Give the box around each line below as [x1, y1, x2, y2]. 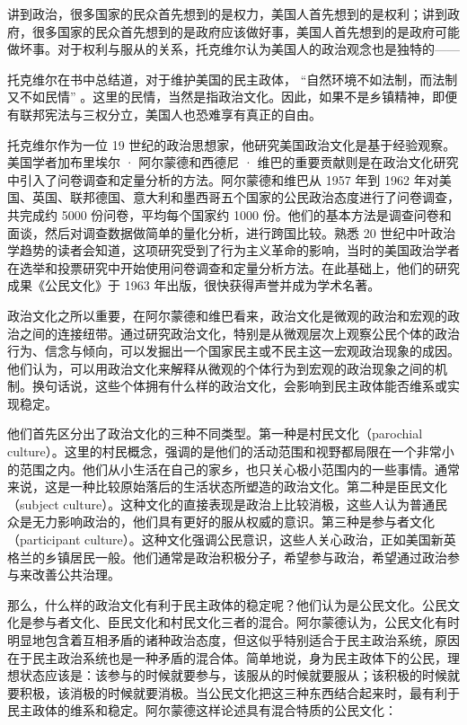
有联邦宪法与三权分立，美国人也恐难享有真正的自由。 [7, 104, 322, 123]
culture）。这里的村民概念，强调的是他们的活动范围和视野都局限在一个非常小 [7, 442, 454, 461]
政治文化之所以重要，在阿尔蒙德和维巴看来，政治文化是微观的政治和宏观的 [7, 305, 447, 324]
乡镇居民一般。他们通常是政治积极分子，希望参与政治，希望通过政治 [44, 547, 447, 566]
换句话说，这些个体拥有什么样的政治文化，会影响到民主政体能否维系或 [31, 376, 447, 395]
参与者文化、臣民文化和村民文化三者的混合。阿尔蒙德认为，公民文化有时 [31, 613, 460, 632]
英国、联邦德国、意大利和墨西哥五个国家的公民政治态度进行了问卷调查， [31, 188, 460, 207]
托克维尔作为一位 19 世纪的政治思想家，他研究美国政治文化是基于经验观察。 [7, 135, 456, 154]
